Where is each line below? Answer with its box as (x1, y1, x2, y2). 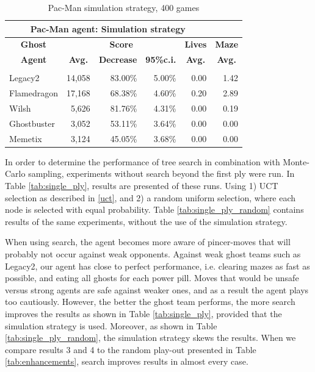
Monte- (283, 155, 310, 168)
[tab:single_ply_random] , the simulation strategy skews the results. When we (5, 331, 296, 344)
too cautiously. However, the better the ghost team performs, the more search (5, 295, 295, 308)
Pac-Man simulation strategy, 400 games (48, 1, 200, 13)
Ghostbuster (9, 116, 55, 129)
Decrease (98, 53, 137, 66)
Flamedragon (9, 87, 58, 99)
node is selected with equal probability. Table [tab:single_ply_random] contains (5, 203, 304, 216)
